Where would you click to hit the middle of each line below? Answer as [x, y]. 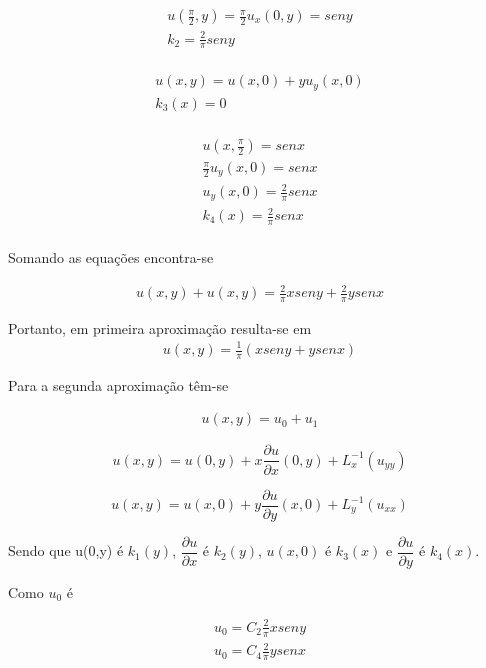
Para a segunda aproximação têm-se [118, 384]
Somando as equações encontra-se [111, 256]
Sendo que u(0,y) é [66, 550]
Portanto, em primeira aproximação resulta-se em [160, 327]
